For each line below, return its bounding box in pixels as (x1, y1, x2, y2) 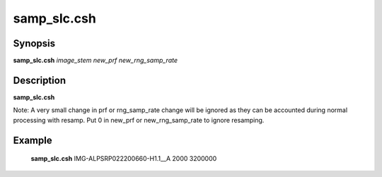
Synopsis (13, 37, 56, 49)
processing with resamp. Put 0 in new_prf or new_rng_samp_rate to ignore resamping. (13, 116, 265, 124)
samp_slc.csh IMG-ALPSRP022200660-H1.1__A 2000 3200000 (30, 154, 217, 163)
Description (13, 74, 66, 86)
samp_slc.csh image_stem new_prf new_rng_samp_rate (13, 56, 178, 65)
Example (13, 134, 52, 146)
